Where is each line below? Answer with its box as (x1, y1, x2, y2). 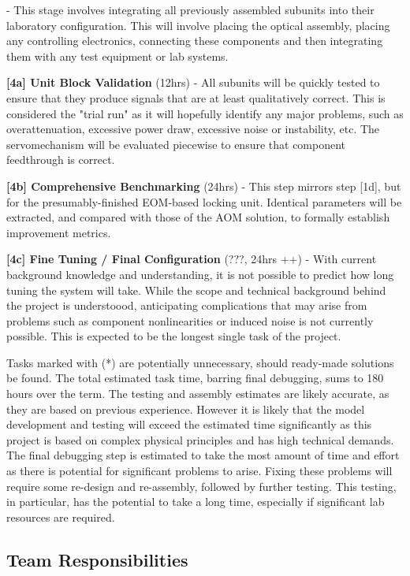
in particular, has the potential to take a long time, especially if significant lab (6, 493, 385, 510)
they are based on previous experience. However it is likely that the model (6, 400, 365, 417)
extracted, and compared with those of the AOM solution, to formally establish (6, 209, 390, 225)
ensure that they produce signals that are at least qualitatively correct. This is (6, 89, 386, 106)
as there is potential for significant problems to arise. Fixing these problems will (6, 463, 393, 479)
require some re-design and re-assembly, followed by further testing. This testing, (6, 478, 397, 494)
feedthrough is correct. (6, 151, 115, 168)
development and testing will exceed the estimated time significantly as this (6, 416, 372, 433)
